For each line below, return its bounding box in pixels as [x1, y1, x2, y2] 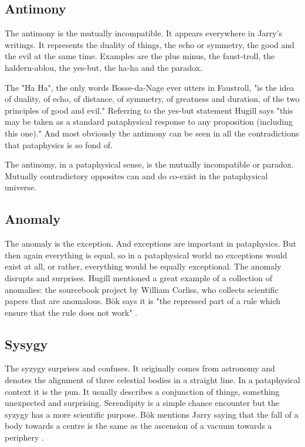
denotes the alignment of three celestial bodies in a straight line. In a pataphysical [5, 374, 300, 386]
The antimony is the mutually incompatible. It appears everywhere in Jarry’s [5, 27, 283, 39]
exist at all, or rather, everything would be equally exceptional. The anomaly [5, 260, 282, 272]
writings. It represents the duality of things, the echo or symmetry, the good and [5, 38, 295, 50]
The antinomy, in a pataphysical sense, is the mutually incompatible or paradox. [5, 158, 294, 170]
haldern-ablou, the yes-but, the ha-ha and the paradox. [5, 61, 202, 73]
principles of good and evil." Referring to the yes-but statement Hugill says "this [5, 104, 293, 116]
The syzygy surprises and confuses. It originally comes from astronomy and [5, 362, 275, 374]
